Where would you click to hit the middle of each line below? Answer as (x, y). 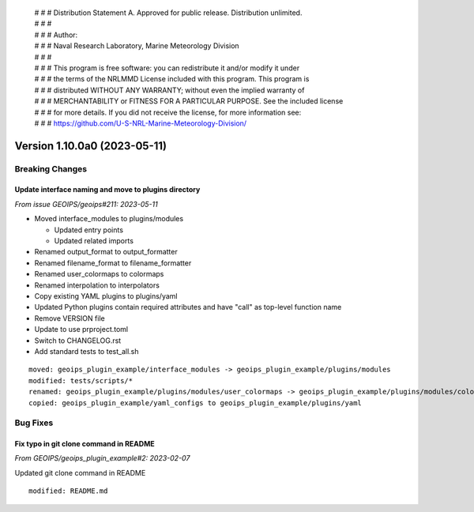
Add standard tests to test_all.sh (87, 351)
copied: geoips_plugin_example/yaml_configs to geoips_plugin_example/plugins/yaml (196, 403)
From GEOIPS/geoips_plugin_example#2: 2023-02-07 (102, 458)
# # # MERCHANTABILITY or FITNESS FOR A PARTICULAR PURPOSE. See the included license (189, 101)
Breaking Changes (51, 168)
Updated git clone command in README (80, 472)
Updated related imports (94, 241)
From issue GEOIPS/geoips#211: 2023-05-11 (86, 204)
